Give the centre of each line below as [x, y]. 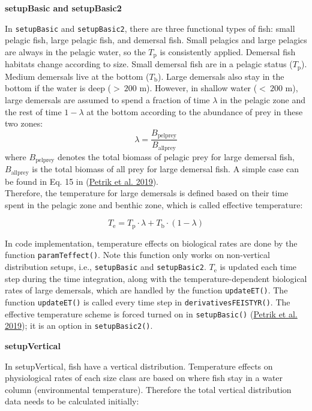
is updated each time [258, 267]
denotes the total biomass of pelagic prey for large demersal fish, [176, 156]
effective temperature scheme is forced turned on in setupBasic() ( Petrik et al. [151, 313]
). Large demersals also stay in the [221, 76]
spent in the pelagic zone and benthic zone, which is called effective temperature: [154, 204]
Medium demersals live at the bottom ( [77, 76]
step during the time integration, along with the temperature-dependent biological [156, 278]
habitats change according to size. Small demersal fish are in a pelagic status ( [149, 64]
